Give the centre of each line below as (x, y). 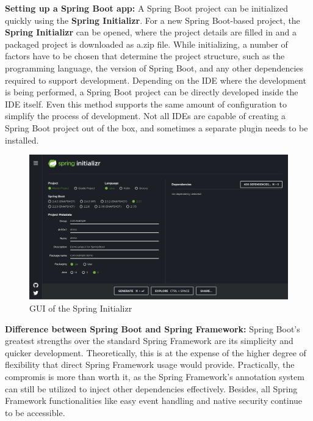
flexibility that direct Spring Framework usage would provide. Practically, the (150, 364)
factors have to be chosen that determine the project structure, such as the (145, 56)
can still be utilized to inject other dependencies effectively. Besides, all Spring (151, 388)
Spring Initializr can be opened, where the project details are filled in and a (151, 32)
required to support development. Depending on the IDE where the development (156, 80)
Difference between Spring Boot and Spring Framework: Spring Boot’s (153, 328)
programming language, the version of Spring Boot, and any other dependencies (154, 68)
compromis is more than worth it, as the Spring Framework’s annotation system (155, 376)
